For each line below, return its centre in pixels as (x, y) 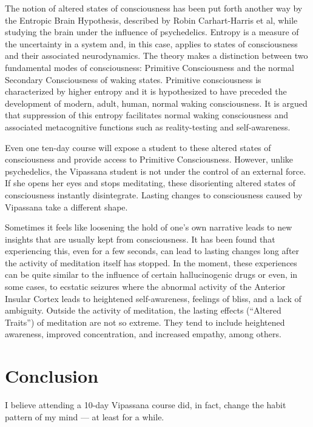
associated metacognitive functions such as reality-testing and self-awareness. (148, 126)
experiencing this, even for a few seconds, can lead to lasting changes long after (152, 251)
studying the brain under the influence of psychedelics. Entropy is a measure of (152, 32)
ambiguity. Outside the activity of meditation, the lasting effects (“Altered (143, 310)
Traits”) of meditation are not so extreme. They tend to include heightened (145, 322)
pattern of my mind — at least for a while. (85, 416)
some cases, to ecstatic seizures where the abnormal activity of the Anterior (145, 287)
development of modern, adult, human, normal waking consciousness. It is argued (156, 103)
